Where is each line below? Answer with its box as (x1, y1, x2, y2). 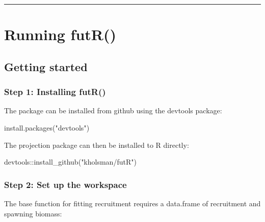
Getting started (4, 58, 88, 74)
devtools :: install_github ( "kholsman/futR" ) (4, 156, 137, 167)
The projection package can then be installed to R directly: (4, 139, 189, 150)
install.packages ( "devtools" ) (4, 122, 90, 133)
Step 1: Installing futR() (4, 85, 106, 98)
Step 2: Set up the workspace (4, 178, 127, 191)
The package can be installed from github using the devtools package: (4, 105, 222, 116)
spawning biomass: (4, 208, 62, 218)
